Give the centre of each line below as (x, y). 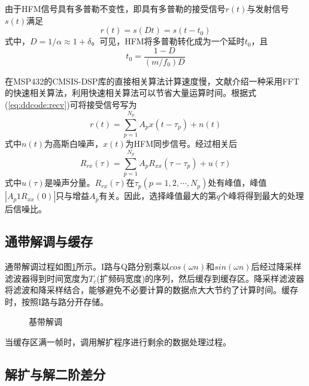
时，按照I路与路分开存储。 (57, 301)
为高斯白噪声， (73, 144)
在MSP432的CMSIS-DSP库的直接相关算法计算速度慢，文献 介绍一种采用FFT (152, 81)
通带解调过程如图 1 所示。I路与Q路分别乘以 (87, 266)
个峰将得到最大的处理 (262, 196)
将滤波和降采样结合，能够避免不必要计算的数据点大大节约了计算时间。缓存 (152, 290)
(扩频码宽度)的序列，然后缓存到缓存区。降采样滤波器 (201, 278)
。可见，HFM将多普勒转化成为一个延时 (168, 41)
